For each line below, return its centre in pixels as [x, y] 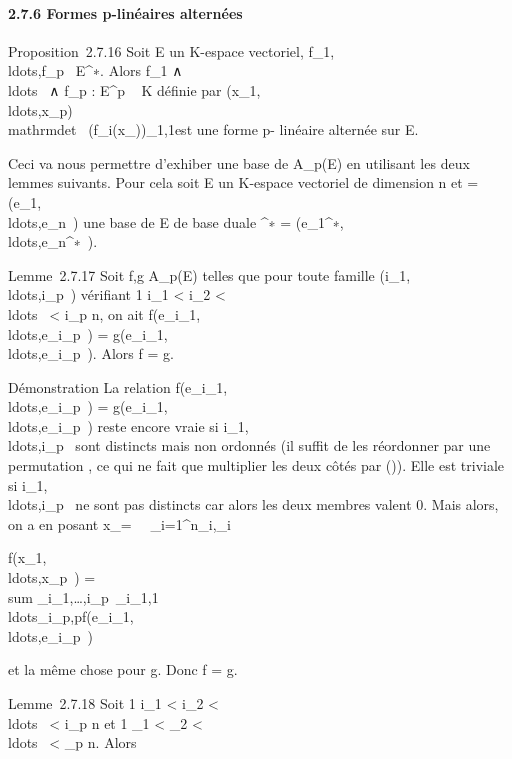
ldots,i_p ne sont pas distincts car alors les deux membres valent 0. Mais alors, [253, 504]
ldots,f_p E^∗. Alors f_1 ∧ [95, 70]
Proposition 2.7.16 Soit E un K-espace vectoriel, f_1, [171, 50]
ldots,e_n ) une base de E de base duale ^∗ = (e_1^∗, [176, 221]
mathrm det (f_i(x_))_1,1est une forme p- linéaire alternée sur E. [213, 129]
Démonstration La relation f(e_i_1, [118, 386]
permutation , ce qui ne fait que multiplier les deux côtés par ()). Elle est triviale [256, 465]
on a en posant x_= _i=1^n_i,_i [119, 523]
